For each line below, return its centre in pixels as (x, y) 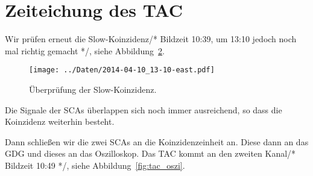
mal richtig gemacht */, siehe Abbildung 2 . (85, 50)
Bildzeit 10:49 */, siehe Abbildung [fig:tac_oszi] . (95, 165)
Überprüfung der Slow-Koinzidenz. (93, 89)
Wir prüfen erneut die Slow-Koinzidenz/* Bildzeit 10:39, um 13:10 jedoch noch (151, 39)
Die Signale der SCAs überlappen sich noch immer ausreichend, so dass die (144, 109)
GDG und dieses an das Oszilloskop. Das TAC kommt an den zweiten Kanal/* (150, 153)
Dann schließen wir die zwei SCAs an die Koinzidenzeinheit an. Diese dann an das (157, 141)
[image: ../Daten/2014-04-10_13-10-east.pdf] (122, 70)
